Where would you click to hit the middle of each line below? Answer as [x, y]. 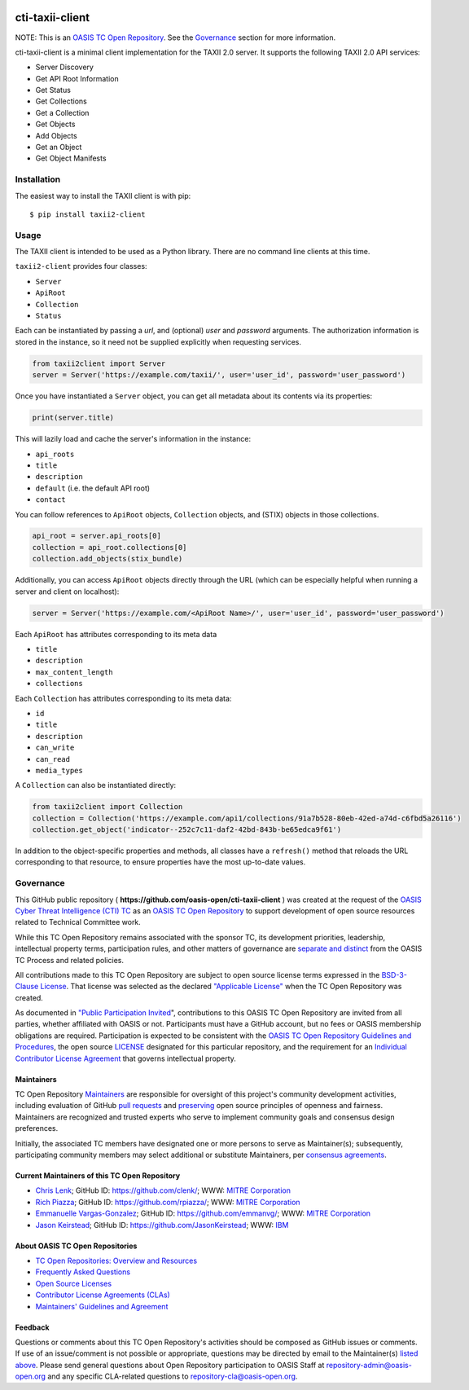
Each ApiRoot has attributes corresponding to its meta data [116, 634]
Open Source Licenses [74, 1283]
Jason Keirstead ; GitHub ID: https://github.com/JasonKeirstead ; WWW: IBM [162, 1225]
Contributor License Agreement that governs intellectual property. [125, 1058]
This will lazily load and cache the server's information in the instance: [133, 439]
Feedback [32, 1327]
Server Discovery [64, 67]
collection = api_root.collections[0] [110, 547]
